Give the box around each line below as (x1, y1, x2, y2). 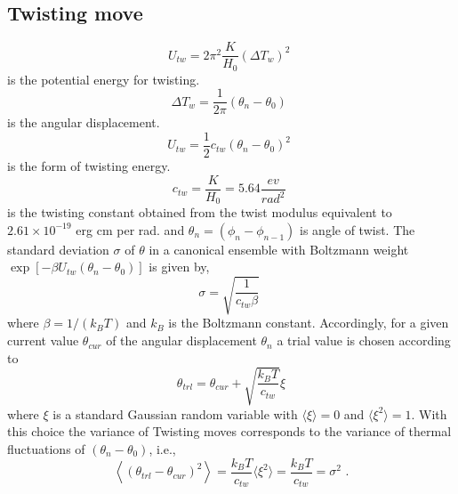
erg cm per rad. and (76, 220, 185, 239)
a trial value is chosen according (277, 331, 451, 350)
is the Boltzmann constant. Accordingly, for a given (168, 313, 449, 332)
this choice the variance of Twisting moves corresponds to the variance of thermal (7, 422, 452, 441)
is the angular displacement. (7, 113, 160, 132)
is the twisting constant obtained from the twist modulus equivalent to (7, 203, 392, 222)
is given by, (149, 257, 210, 276)
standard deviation (7, 239, 109, 258)
